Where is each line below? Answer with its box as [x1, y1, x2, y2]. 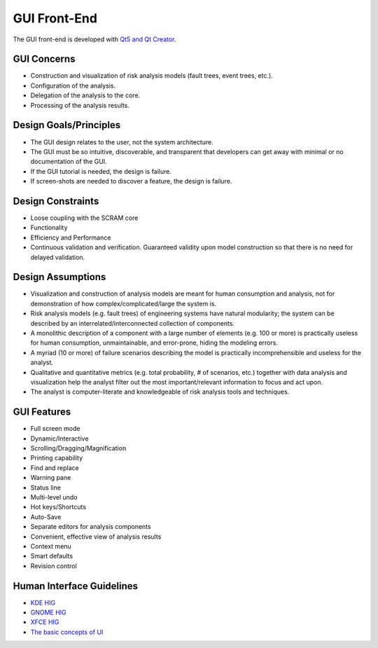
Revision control [30, 561, 77, 570]
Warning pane [30, 474, 71, 482]
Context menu [30, 542, 71, 550]
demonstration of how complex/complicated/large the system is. [30, 299, 217, 308]
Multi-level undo [30, 493, 78, 502]
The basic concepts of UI [30, 628, 104, 636]
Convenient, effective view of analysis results [30, 532, 162, 541]
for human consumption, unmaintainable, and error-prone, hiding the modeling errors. [30, 338, 278, 347]
